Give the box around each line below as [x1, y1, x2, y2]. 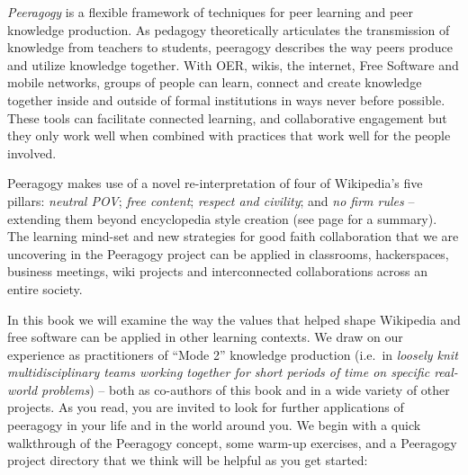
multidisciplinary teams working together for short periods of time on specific [7, 363, 430, 381]
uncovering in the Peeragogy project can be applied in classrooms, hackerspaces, [7, 244, 449, 263]
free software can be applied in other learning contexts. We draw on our [7, 327, 403, 346]
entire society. [7, 279, 83, 298]
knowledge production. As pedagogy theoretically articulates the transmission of [7, 20, 450, 39]
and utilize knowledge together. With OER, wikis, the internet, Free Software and [7, 55, 459, 74]
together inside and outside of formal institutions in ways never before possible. [7, 90, 445, 109]
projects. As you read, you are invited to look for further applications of [7, 398, 404, 417]
